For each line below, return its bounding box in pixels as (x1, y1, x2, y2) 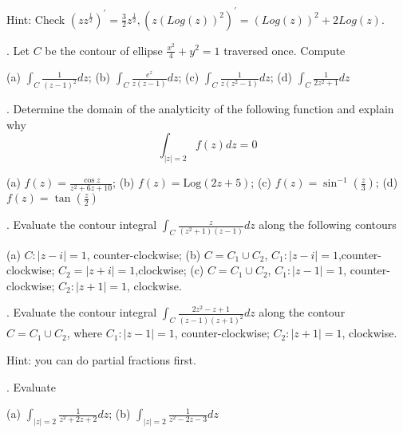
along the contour (259, 304, 346, 321)
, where (66, 325, 103, 341)
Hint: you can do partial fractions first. (6, 351, 196, 368)
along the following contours (259, 216, 397, 233)
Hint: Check (6, 10, 65, 27)
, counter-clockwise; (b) (86, 246, 201, 262)
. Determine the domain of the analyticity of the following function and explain (6, 100, 394, 117)
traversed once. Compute (223, 41, 346, 58)
